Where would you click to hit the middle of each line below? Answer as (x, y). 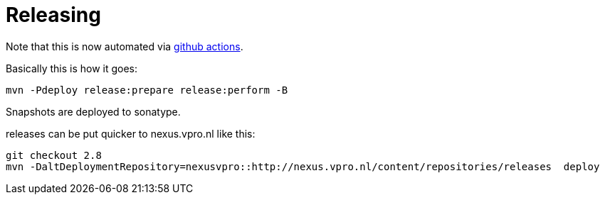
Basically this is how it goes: (72, 68)
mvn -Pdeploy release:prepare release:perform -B (147, 90)
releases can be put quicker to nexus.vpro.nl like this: (131, 133)
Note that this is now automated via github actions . (125, 46)
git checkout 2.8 (54, 155)
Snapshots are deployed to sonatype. (93, 111)
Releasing (53, 15)
